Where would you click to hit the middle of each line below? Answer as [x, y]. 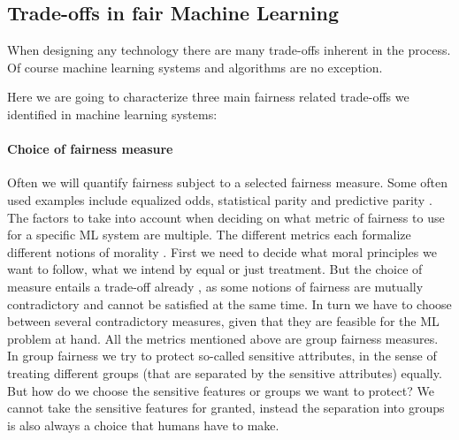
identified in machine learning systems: [112, 114]
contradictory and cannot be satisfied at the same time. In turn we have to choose [229, 303]
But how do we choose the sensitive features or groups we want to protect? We [221, 390]
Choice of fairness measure [90, 149]
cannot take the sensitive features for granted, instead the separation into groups [226, 408]
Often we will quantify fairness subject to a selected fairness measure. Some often [228, 182]
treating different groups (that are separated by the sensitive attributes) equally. [225, 372]
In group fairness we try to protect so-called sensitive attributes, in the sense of [222, 356]
